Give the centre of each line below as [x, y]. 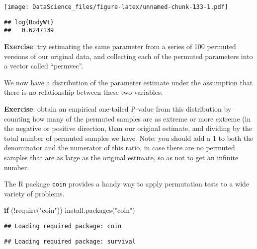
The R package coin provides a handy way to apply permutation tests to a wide [127, 184]
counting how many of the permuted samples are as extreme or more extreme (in [128, 118]
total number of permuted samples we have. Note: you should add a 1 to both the [129, 138]
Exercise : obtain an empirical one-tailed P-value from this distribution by [118, 108]
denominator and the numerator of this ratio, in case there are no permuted [120, 148]
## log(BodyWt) [29, 22]
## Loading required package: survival [70, 241]
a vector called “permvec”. [44, 66]
